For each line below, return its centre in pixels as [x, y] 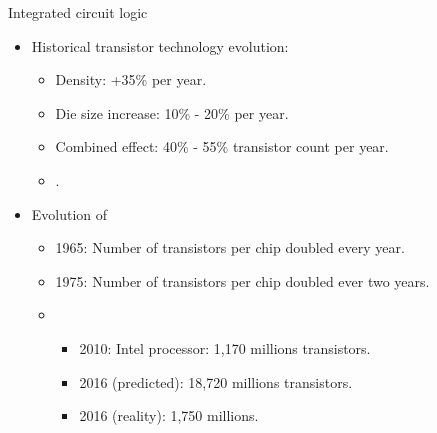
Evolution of [69, 213]
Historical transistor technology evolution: [160, 45]
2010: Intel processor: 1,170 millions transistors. [225, 347]
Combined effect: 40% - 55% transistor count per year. [222, 146]
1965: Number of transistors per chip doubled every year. [230, 247]
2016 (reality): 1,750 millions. [169, 415]
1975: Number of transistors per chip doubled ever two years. [242, 280]
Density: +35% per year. [131, 79]
